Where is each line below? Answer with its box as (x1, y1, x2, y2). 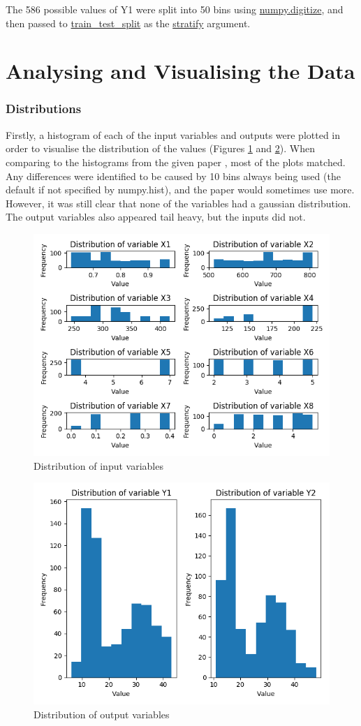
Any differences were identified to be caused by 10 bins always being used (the (6, 168, 341, 183)
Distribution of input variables (34, 458, 163, 473)
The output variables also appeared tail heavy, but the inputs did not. (6, 209, 306, 224)
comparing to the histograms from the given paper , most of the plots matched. (6, 154, 346, 169)
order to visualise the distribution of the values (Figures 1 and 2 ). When (6, 141, 315, 156)
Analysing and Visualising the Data (6, 57, 355, 85)
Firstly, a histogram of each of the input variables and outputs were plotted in (6, 127, 341, 142)
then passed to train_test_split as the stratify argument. (6, 15, 251, 30)
